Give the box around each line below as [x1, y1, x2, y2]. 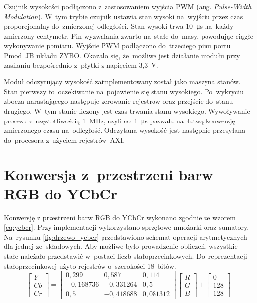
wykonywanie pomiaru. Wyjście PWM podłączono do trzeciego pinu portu [4, 40, 231, 51]
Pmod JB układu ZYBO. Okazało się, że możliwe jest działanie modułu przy [4, 50, 240, 60]
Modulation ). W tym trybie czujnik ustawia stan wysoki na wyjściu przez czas [4, 11, 243, 21]
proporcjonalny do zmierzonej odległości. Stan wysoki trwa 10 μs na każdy [4, 21, 234, 31]
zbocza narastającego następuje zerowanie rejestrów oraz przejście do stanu [4, 96, 233, 106]
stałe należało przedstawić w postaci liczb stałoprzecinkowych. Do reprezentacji [4, 251, 247, 261]
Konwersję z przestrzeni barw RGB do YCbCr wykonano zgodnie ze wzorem [4, 212, 236, 222]
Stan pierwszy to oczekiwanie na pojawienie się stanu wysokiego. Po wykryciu [4, 86, 244, 96]
